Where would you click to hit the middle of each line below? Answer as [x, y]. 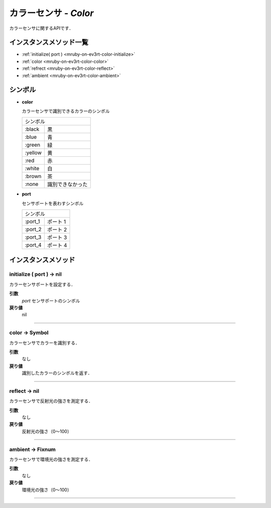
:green [33, 145]
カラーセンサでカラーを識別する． [44, 343]
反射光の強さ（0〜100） [47, 431]
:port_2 [33, 230]
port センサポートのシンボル [51, 300]
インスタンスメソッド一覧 [49, 42]
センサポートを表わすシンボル [53, 203]
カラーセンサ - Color [51, 13]
